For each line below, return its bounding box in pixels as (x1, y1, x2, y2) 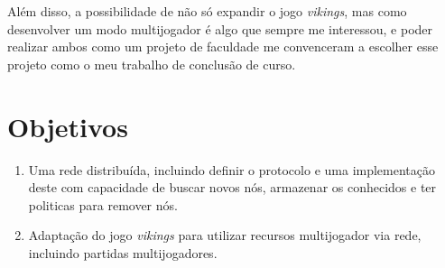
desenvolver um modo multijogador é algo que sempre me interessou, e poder (7, 19, 433, 38)
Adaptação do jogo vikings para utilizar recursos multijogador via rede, (28, 226, 422, 245)
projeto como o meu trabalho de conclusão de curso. (7, 54, 296, 73)
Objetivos (7, 107, 128, 144)
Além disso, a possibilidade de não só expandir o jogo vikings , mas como (7, 2, 407, 20)
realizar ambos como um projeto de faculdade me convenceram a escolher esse (7, 37, 439, 56)
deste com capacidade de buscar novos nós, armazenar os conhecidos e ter (28, 178, 437, 197)
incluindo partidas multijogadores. (28, 243, 218, 262)
